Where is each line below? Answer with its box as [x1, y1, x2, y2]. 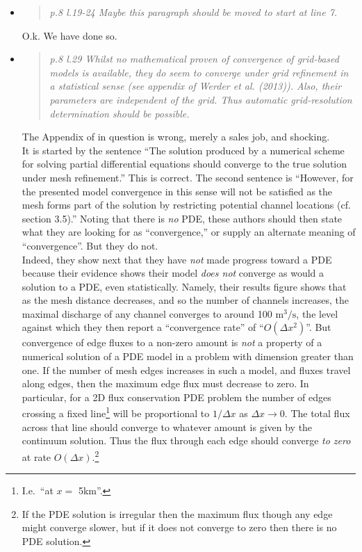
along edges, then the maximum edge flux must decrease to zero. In [22, 376, 309, 391]
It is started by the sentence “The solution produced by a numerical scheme [22, 143, 345, 157]
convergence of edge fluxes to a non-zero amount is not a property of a [22, 335, 322, 350]
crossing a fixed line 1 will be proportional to [22, 404, 210, 421]
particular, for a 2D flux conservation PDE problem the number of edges [22, 389, 331, 404]
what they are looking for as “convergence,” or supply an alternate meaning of [22, 225, 356, 239]
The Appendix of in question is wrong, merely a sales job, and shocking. [22, 129, 330, 144]
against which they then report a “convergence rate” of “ [22, 320, 264, 334]
